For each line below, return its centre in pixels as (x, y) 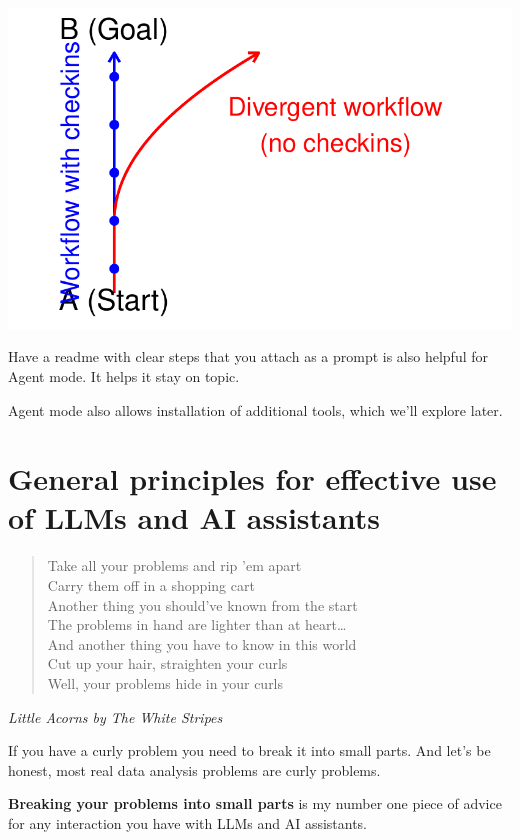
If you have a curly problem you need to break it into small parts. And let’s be (249, 750)
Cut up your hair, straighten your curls (167, 663)
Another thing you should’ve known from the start (202, 604)
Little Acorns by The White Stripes (115, 716)
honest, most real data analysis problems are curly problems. (194, 769)
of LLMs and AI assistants (194, 517)
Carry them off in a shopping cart (151, 585)
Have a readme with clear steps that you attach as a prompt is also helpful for (248, 356)
